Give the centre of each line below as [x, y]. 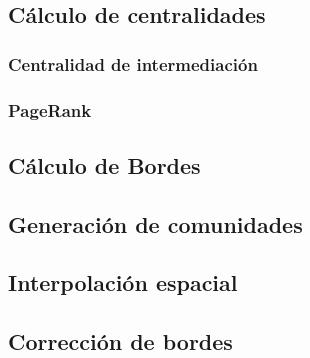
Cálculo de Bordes [104, 164]
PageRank [50, 109]
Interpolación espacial [123, 282]
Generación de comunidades [155, 223]
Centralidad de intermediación [133, 63]
